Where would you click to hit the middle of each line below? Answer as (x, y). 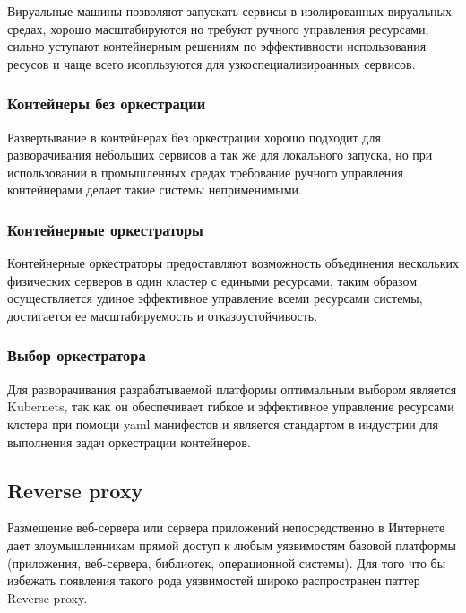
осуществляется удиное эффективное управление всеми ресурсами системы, (215, 298)
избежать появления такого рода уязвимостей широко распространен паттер (214, 580)
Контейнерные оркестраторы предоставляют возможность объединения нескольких (233, 263)
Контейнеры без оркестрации (107, 104)
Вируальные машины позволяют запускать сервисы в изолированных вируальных (229, 11)
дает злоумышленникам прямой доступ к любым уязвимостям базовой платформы (232, 544)
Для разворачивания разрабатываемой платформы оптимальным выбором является (232, 389)
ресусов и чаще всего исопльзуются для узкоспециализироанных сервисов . (211, 63)
